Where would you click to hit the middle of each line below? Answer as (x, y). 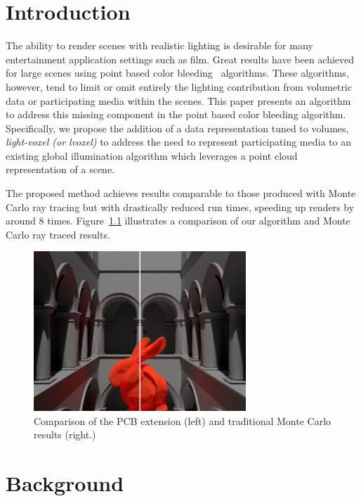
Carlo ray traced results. (58, 234)
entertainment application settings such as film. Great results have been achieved (180, 59)
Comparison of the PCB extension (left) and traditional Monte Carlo (183, 420)
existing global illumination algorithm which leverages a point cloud (152, 155)
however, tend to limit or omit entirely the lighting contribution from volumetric (179, 86)
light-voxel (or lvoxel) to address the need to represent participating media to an (178, 142)
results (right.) (65, 435)
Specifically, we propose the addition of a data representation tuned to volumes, (177, 128)
